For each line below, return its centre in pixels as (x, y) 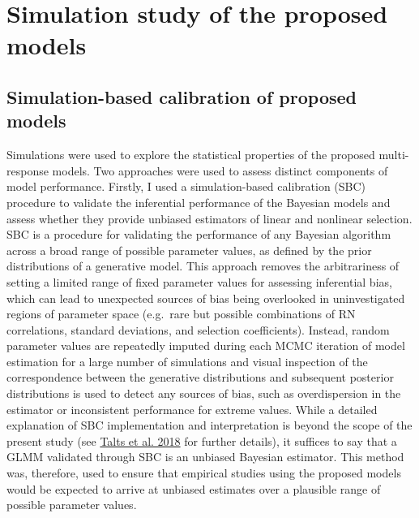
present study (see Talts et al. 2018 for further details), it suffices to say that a (202, 440)
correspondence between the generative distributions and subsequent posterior (200, 377)
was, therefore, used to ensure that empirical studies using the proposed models (204, 473)
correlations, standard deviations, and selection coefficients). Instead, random (198, 329)
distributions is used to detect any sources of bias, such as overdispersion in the (204, 393)
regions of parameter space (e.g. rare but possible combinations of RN (181, 314)
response (28, 170)
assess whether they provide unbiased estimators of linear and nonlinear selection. (209, 218)
